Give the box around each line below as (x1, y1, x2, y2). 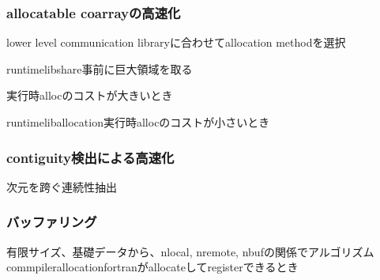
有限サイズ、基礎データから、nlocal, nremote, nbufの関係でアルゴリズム (6, 243, 374, 259)
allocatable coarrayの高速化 (6, 2, 181, 22)
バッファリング (6, 212, 97, 232)
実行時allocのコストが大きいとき (6, 87, 173, 104)
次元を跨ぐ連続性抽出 (6, 178, 117, 195)
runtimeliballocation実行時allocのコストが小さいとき (6, 114, 270, 130)
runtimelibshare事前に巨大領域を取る (6, 60, 193, 77)
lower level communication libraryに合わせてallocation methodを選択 (6, 34, 346, 51)
